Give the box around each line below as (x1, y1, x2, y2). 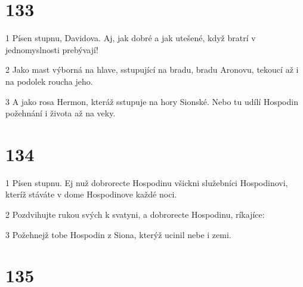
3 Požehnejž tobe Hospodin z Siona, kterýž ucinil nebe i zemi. (5, 228, 231, 240)
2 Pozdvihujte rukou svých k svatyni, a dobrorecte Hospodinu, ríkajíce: (5, 208, 265, 220)
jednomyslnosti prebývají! (5, 43, 98, 55)
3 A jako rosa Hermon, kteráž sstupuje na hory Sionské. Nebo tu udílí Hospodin (5, 95, 298, 107)
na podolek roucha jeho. (5, 75, 93, 87)
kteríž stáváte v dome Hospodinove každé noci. (5, 188, 177, 200)
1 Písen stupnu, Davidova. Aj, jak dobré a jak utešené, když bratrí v (5, 32, 256, 44)
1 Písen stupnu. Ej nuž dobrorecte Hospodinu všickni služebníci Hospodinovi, (5, 176, 288, 189)
